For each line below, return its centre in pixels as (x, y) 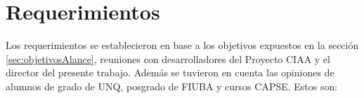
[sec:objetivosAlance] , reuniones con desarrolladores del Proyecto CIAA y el (168, 58)
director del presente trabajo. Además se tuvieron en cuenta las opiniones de (170, 72)
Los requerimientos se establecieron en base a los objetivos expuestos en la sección (182, 45)
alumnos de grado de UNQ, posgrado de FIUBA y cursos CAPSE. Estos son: (172, 86)
